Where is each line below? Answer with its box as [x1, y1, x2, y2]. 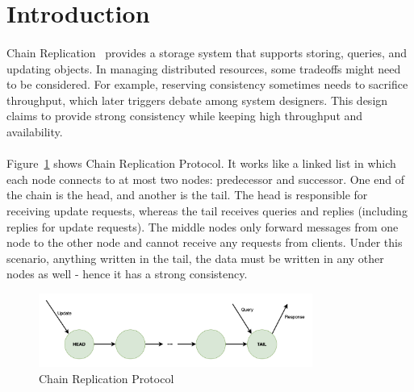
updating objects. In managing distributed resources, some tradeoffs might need [6, 60, 401, 77]
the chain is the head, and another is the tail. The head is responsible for [6, 186, 368, 203]
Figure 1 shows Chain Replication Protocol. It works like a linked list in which [6, 155, 396, 172]
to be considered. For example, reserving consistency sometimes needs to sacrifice [6, 76, 408, 93]
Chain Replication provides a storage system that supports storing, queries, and [6, 44, 408, 60]
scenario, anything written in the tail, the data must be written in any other [6, 249, 384, 266]
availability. [6, 123, 63, 140]
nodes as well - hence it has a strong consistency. [6, 265, 248, 282]
